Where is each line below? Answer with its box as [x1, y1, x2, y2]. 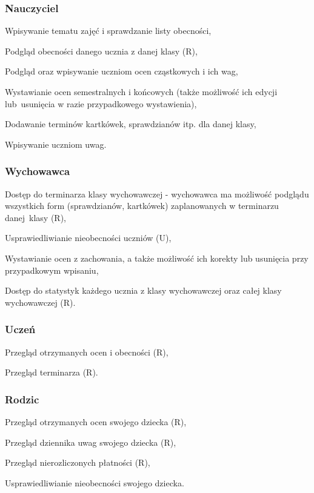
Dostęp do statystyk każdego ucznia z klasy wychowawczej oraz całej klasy [5, 284, 282, 297]
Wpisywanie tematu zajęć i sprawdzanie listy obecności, [5, 24, 212, 37]
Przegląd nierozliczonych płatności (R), [5, 456, 150, 469]
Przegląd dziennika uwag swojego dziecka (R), [5, 435, 176, 448]
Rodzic [5, 391, 39, 406]
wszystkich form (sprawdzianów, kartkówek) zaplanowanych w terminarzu [5, 199, 279, 212]
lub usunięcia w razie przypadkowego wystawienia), [5, 97, 197, 110]
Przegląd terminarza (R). [5, 366, 98, 379]
